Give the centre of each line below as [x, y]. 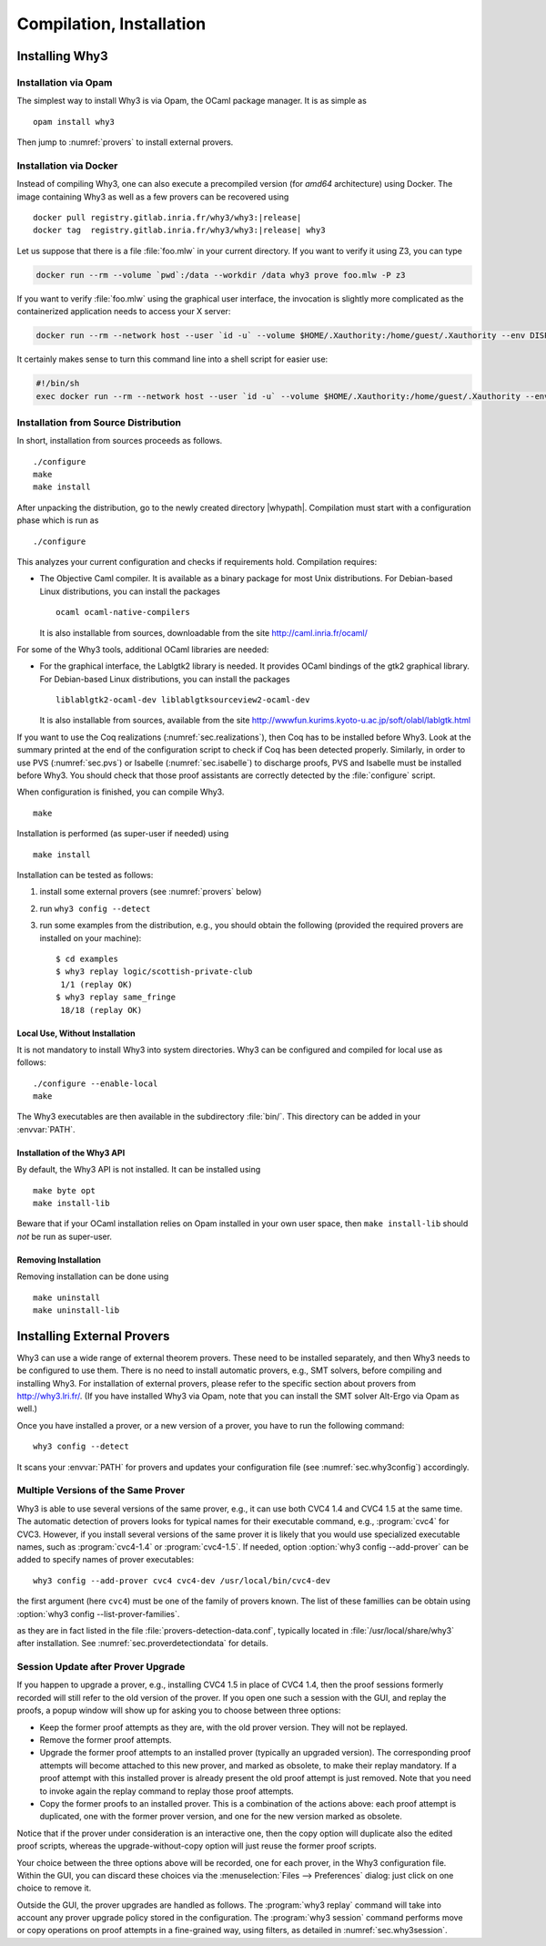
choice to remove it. [54, 1888]
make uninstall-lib [76, 1310]
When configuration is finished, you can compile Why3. [121, 792]
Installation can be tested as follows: [85, 875]
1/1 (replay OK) [96, 984]
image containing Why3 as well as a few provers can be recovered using [153, 197]
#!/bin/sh [58, 384]
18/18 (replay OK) [101, 1010]
